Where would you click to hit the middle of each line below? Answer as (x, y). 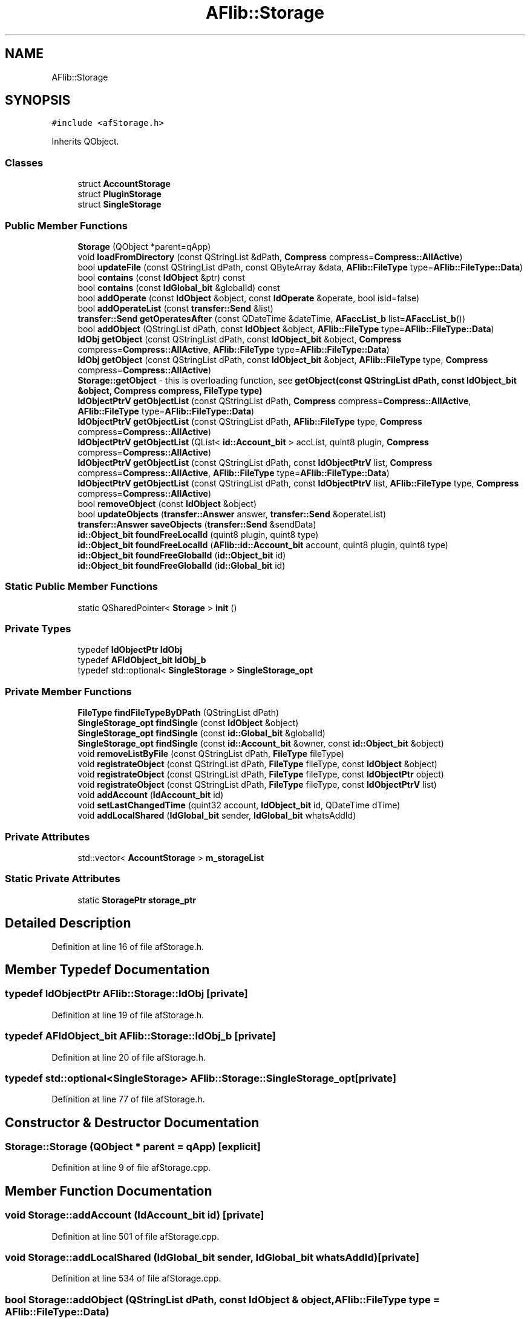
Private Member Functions (68, 691)
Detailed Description (68, 923)
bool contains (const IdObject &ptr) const (161, 277)
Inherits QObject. (85, 142)
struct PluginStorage (119, 194)
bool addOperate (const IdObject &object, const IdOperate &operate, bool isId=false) (248, 298)
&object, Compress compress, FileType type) (170, 390)
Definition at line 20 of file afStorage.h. (129, 1057)
